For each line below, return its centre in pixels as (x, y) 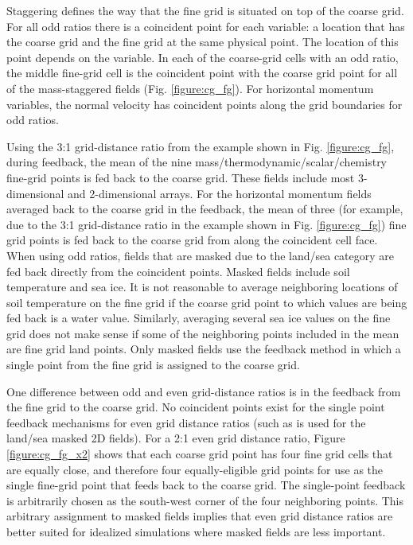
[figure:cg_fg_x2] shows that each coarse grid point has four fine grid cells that (200, 454)
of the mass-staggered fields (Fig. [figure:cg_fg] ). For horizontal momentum (190, 88)
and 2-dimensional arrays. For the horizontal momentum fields (220, 193)
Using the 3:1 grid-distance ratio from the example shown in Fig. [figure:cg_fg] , (201, 146)
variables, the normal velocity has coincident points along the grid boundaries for (205, 104)
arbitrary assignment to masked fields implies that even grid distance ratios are (200, 516)
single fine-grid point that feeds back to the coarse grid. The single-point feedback (206, 485)
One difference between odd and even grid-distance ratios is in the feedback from (204, 391)
